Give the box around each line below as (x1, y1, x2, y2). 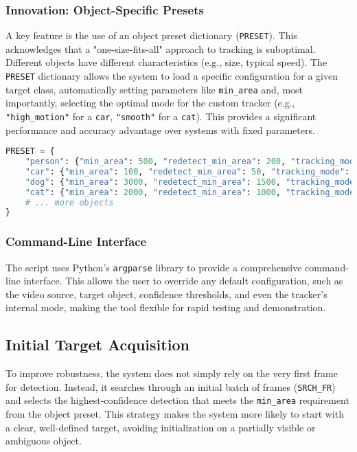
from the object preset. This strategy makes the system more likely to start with (5, 407, 344, 421)
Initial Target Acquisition (5, 334, 189, 355)
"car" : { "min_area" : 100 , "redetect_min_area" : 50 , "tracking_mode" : (25, 166, 350, 177)
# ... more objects (25, 197, 114, 207)
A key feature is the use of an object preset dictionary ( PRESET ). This (5, 28, 297, 43)
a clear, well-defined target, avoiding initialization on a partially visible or (5, 420, 316, 434)
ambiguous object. (5, 433, 82, 448)
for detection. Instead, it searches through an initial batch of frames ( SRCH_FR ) (5, 379, 336, 394)
